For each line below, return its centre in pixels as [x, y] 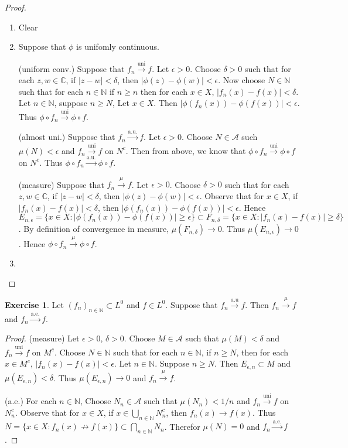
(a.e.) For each [31, 401]
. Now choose [242, 80]
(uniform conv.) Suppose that [71, 68]
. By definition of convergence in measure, [94, 228]
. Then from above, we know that [186, 150]
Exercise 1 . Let [34, 304]
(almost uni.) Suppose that [67, 137]
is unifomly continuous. [118, 47]
